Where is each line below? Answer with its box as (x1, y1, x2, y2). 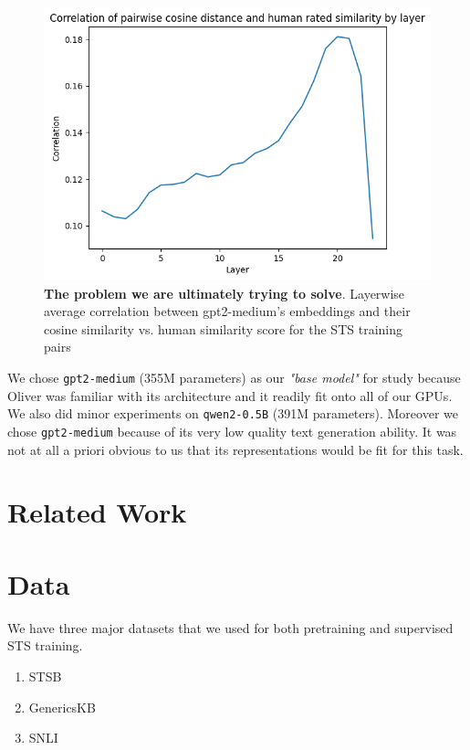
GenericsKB (28, 697, 96, 716)
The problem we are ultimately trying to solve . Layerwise (44, 283, 405, 302)
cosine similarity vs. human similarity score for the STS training (44, 319, 402, 338)
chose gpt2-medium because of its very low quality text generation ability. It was (7, 421, 457, 440)
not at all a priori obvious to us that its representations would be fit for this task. (7, 439, 464, 459)
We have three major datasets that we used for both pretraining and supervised (7, 618, 454, 637)
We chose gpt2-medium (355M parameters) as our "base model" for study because (7, 368, 461, 387)
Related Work (7, 493, 187, 531)
